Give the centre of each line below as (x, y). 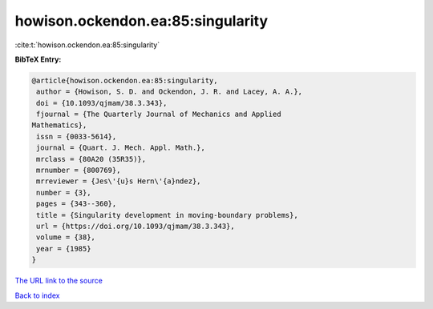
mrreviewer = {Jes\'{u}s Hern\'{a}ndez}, (119, 181)
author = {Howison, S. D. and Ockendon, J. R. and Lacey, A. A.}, (170, 92)
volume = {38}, (66, 237)
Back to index (37, 295)
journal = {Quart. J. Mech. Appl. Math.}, (121, 148)
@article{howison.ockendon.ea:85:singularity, (125, 80)
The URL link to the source (59, 281)
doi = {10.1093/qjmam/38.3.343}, (102, 103)
